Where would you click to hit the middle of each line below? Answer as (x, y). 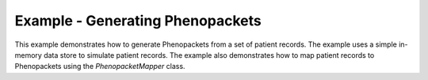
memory (29, 55)
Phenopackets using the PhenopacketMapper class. (100, 67)
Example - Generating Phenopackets (138, 21)
